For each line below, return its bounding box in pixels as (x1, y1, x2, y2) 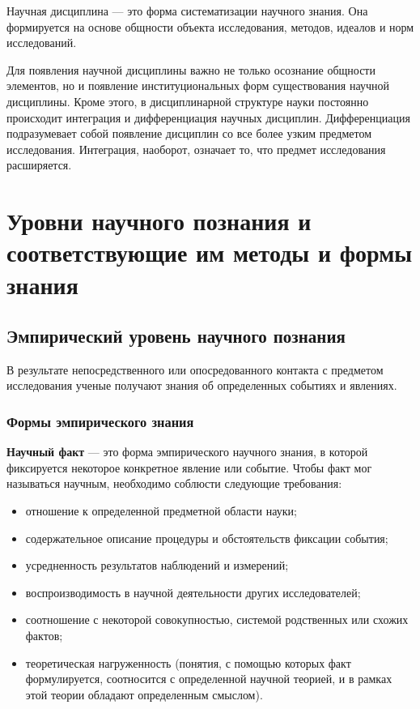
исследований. (6, 34, 77, 51)
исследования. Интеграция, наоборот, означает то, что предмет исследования (6, 140, 386, 157)
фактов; (25, 627, 63, 644)
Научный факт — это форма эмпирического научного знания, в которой (6, 443, 368, 460)
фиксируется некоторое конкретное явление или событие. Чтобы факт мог (6, 459, 372, 476)
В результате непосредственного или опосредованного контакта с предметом (6, 361, 384, 378)
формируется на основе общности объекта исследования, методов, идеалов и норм (6, 18, 414, 35)
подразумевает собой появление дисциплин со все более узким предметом (6, 125, 372, 142)
